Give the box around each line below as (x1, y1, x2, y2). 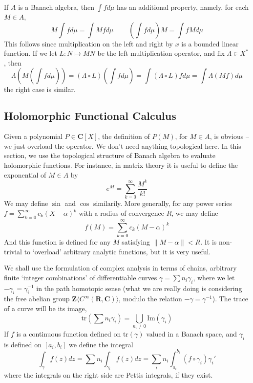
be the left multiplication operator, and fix (97, 48, 225, 58)
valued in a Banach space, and (146, 328, 237, 338)
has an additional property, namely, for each (116, 2, 249, 12)
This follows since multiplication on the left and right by (4, 38, 173, 48)
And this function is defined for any (4, 236, 111, 247)
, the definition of (98, 131, 150, 141)
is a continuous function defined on (16, 328, 121, 338)
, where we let (193, 272, 235, 282)
